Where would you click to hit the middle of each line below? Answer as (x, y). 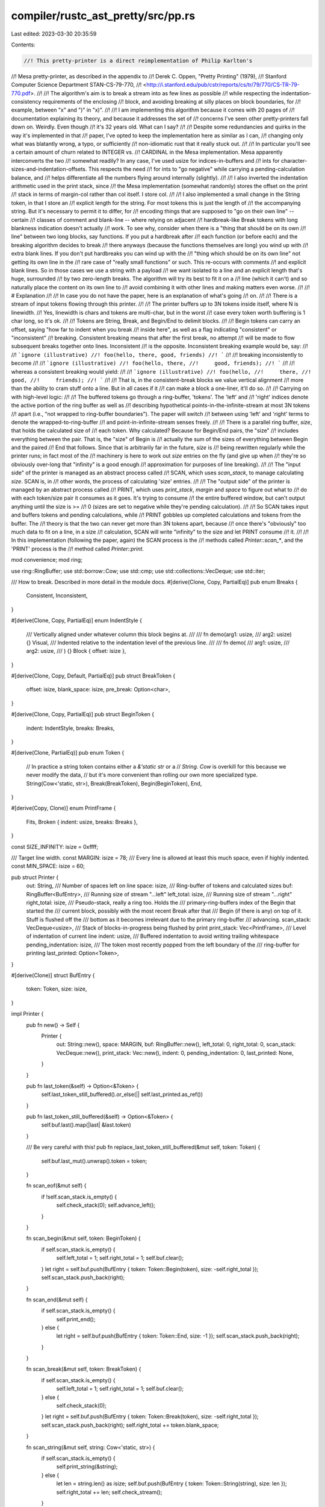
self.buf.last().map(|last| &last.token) (86, 1125)
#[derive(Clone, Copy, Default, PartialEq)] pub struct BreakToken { (93, 676)
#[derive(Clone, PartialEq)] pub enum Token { (68, 753)
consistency (26, 102)
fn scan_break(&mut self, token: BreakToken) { (84, 1369)
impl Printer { (27, 1014)
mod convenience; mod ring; (47, 560)
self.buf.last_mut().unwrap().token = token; (94, 1161)
